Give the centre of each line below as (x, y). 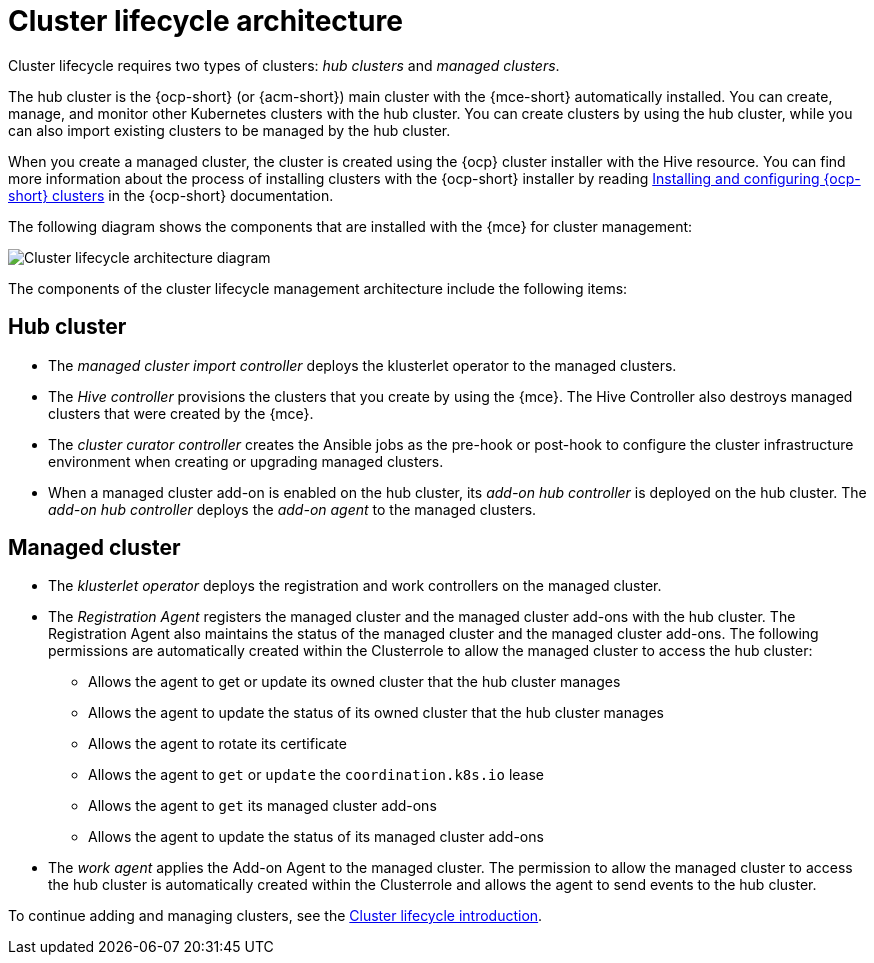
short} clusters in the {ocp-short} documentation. (171, 195)
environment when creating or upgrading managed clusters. (246, 461)
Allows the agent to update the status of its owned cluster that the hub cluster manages (376, 713)
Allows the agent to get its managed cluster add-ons (262, 806)
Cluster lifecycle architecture (205, 21)
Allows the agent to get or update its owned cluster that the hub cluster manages (354, 682)
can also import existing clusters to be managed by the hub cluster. (229, 130)
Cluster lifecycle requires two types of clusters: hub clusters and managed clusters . (284, 65)
